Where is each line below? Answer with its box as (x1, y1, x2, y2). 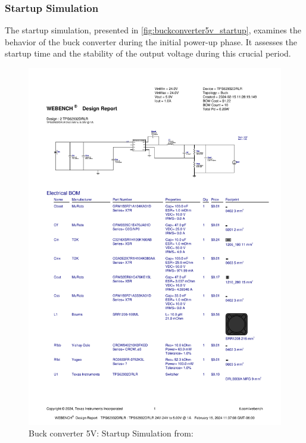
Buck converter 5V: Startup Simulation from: (29, 427, 193, 439)
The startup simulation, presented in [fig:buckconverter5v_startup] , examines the (5, 24, 301, 36)
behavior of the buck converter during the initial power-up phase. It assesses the (5, 35, 298, 48)
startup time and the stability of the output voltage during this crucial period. (5, 47, 291, 60)
